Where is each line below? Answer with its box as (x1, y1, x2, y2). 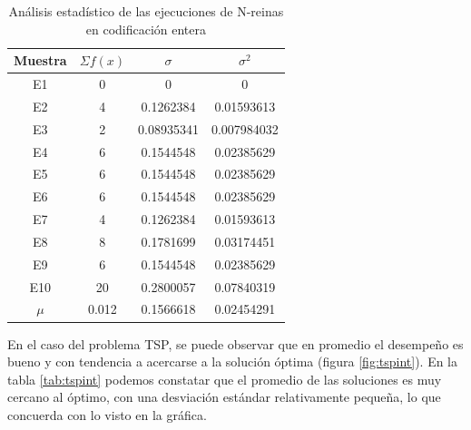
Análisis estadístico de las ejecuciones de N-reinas (8, 2, 284, 20)
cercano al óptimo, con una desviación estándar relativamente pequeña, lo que (7, 387, 441, 406)
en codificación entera (85, 19, 207, 38)
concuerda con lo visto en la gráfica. (7, 405, 207, 424)
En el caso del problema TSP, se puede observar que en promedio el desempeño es (7, 334, 464, 353)
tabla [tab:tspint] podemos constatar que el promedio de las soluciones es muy (7, 369, 442, 388)
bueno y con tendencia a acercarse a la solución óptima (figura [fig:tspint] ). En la (7, 352, 458, 371)
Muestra (14, 51, 67, 70)
